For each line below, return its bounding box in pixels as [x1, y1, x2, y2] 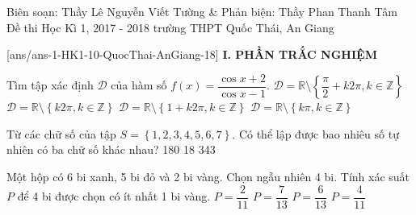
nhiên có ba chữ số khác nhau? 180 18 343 [6, 141, 216, 158]
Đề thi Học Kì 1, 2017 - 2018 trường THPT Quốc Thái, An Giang [6, 19, 334, 35]
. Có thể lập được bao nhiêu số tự [232, 125, 399, 142]
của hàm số [111, 76, 167, 93]
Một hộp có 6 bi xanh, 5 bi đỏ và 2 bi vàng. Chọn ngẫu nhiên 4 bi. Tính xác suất [6, 168, 410, 185]
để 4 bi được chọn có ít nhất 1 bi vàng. [17, 188, 211, 205]
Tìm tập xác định [6, 76, 94, 93]
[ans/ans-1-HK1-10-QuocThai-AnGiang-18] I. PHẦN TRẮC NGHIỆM [6, 46, 377, 63]
